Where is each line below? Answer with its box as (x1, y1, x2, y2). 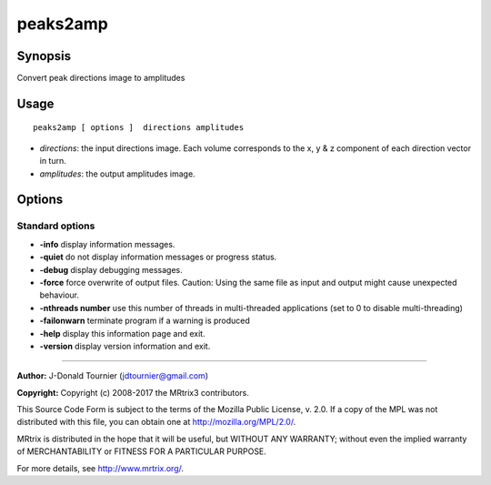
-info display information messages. (39, 238, 175, 249)
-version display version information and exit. (39, 340, 211, 351)
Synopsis (16, 48, 72, 64)
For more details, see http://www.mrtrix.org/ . (16, 462, 185, 473)
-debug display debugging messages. (39, 264, 184, 275)
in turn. (39, 156, 67, 167)
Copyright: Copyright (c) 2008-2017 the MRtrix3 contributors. (16, 387, 250, 398)
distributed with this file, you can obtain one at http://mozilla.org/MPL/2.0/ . (16, 417, 296, 428)
